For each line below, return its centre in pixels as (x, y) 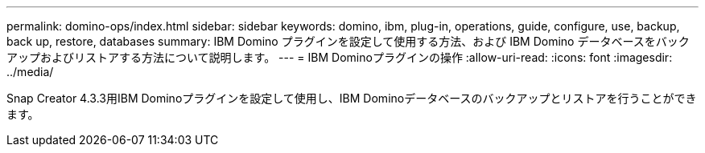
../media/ (30, 72)
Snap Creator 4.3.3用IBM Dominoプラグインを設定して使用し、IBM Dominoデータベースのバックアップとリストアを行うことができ (352, 98)
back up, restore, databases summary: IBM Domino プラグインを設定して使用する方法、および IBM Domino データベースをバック (348, 41)
